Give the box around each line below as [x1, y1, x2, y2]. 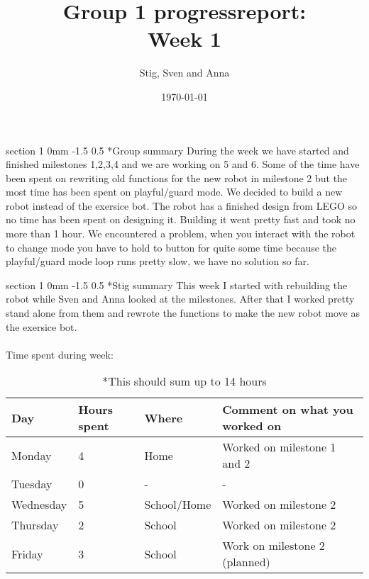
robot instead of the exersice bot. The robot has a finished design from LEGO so [6, 198, 357, 213]
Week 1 [148, 24, 221, 53]
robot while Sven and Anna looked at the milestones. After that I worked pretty [6, 291, 355, 306]
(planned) [222, 553, 270, 570]
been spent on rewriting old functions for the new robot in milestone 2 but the [6, 170, 348, 185]
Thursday [11, 517, 59, 534]
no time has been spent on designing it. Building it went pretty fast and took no [6, 212, 356, 227]
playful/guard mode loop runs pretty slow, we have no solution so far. [6, 254, 309, 269]
